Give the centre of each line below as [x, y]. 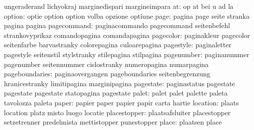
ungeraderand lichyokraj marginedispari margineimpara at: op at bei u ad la [119, 6]
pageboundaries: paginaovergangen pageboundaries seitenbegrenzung [107, 74]
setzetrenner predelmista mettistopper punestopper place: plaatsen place [113, 122]
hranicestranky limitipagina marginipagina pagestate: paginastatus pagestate [120, 83]
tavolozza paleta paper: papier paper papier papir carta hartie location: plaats [121, 102]
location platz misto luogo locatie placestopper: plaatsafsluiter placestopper [117, 112]
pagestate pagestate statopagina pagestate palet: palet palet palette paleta [116, 93]
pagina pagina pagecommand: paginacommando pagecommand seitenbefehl [117, 25]
